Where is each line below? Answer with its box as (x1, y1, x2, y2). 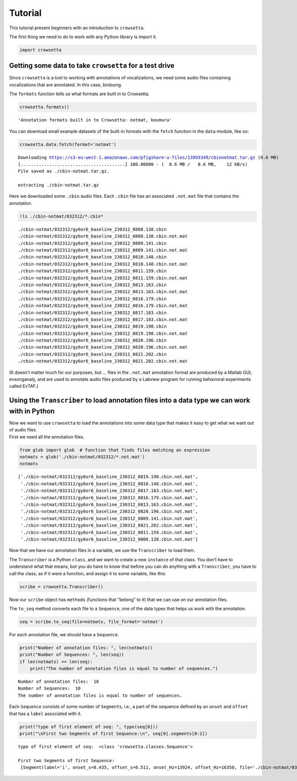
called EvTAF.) (9, 383, 39, 389)
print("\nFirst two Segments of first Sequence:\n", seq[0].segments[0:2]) (19, 730, 208, 736)
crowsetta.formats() (19, 104, 69, 110)
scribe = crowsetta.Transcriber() (19, 584, 103, 590)
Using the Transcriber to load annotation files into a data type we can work (9, 396, 250, 405)
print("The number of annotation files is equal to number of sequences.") (30, 666, 218, 671)
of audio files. (9, 427, 37, 433)
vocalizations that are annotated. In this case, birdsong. (9, 82, 122, 88)
